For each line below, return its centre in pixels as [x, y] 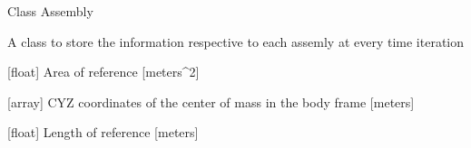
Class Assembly [50, 11]
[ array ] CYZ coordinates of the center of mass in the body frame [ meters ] [211, 102]
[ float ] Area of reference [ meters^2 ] [103, 72]
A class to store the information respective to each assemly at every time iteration [236, 41]
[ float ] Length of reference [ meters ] [103, 132]
